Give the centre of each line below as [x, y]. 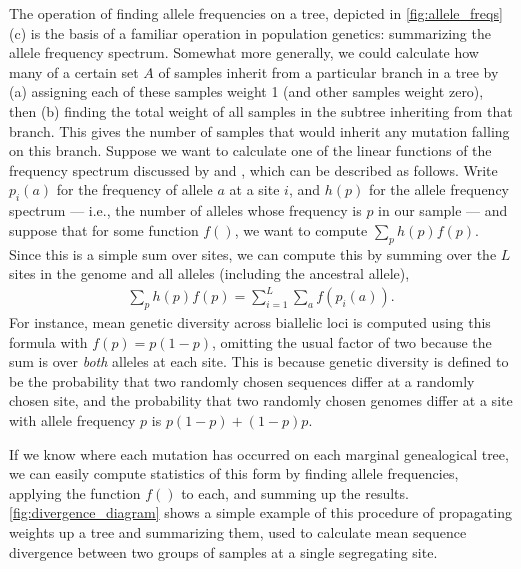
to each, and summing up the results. [295, 492]
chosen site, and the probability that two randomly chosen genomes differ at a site [261, 400]
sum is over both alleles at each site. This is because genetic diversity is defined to [259, 361]
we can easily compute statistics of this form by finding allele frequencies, [234, 473]
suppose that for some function [104, 229]
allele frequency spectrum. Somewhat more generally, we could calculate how [244, 52]
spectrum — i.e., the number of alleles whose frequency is [185, 210]
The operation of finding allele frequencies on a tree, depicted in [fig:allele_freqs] [256, 13]
